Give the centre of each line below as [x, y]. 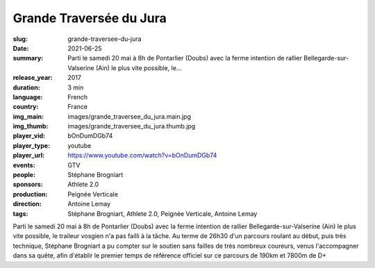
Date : [21, 48]
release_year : [33, 78]
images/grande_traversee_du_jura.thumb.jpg [132, 126]
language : [28, 97]
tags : [20, 213]
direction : [27, 204]
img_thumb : [31, 126]
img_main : [28, 116]
